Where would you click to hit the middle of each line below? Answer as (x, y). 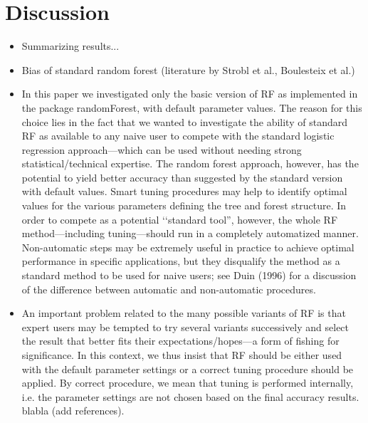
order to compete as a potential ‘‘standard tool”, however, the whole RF (180, 219)
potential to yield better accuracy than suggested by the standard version (182, 177)
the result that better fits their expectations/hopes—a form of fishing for (180, 341)
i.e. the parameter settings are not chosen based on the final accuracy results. (190, 396)
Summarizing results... (70, 46)
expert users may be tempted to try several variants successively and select (185, 327)
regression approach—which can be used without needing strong (162, 149)
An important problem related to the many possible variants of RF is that (184, 313)
